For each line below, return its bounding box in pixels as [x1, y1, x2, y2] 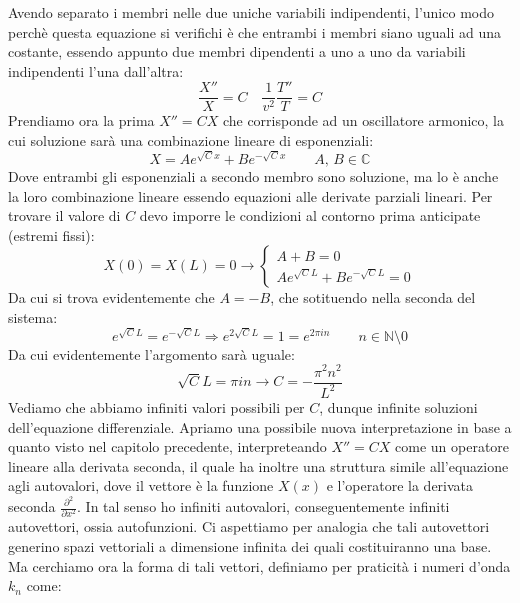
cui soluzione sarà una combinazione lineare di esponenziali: [8, 130, 374, 151]
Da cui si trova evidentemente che [8, 287, 215, 308]
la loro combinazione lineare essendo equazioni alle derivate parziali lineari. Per [8, 185, 493, 206]
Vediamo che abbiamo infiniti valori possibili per [8, 396, 305, 417]
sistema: [8, 306, 58, 327]
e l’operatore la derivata [326, 475, 474, 496]
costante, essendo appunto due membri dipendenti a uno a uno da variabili [8, 41, 466, 62]
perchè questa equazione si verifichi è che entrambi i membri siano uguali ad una [8, 21, 502, 42]
